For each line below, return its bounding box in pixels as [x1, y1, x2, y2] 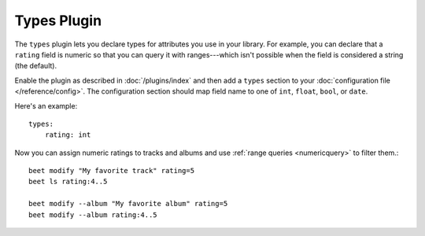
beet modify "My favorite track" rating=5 [28, 166, 195, 175]
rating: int [44, 131, 91, 139]
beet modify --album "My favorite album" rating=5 [28, 199, 228, 208]
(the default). [14, 61, 57, 71]
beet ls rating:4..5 [28, 177, 108, 186]
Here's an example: [14, 101, 78, 110]
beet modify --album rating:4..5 [28, 210, 157, 219]
